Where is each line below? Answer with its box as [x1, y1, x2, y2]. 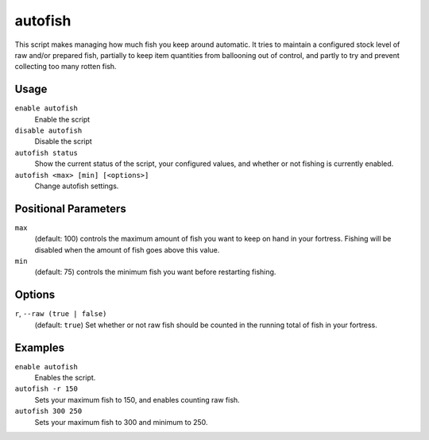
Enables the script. [34, 373, 96, 383]
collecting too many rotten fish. [14, 62, 117, 71]
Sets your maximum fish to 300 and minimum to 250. [34, 417, 208, 426]
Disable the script [34, 137, 93, 146]
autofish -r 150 [14, 384, 79, 393]
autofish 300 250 [14, 407, 83, 416]
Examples [14, 341, 65, 354]
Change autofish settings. [34, 181, 119, 191]
